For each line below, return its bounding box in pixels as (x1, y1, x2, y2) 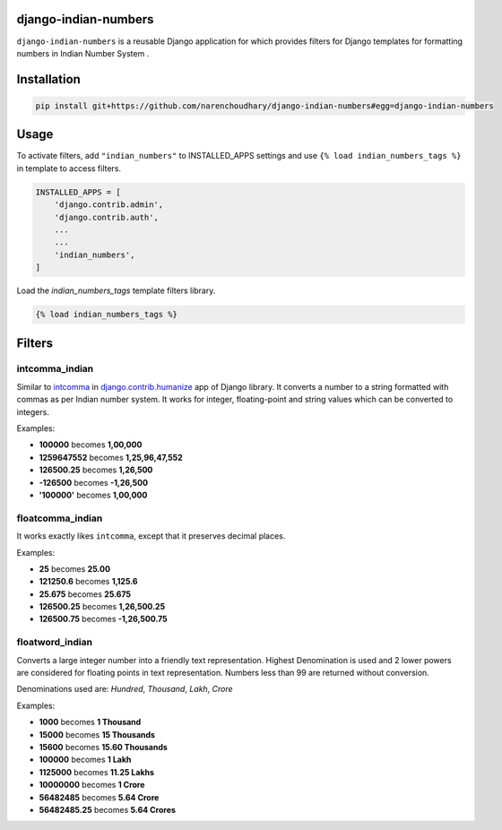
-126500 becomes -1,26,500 (39, 477, 148, 488)
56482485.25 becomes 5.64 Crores (39, 804, 177, 815)
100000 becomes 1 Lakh (39, 754, 132, 765)
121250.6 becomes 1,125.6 (39, 576, 138, 587)
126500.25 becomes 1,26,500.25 (39, 601, 166, 612)
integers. (16, 406, 49, 417)
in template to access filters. (16, 162, 121, 174)
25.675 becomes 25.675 (39, 588, 132, 600)
